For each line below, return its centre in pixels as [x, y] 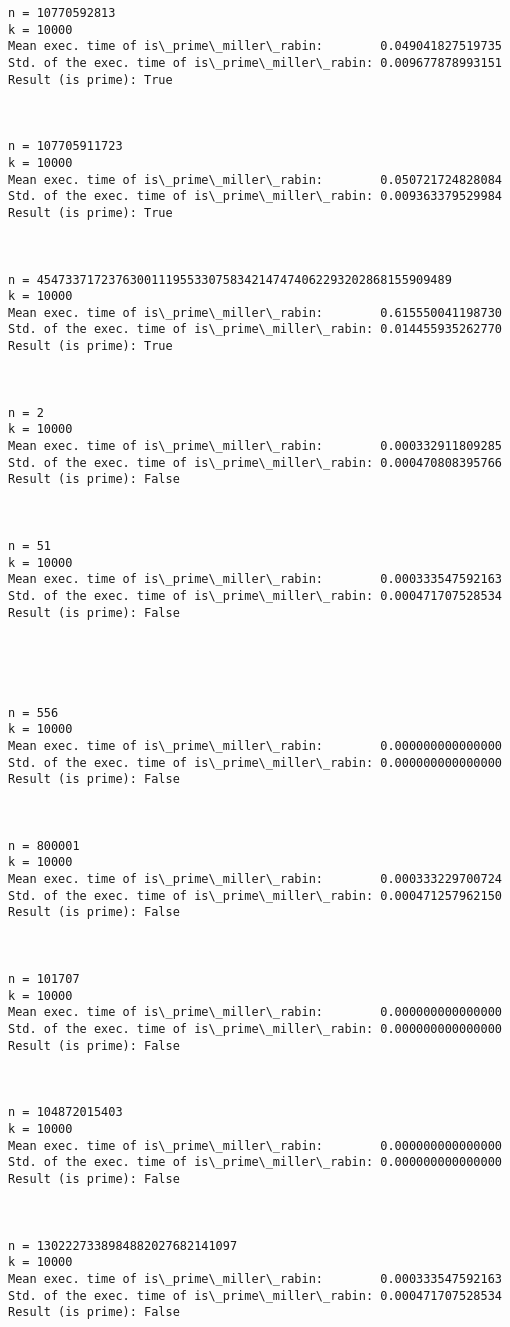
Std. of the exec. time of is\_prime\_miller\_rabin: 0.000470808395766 [255, 462]
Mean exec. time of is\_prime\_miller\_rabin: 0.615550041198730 [255, 312]
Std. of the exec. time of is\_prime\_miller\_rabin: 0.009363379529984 [255, 196]
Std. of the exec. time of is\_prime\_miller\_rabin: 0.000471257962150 [255, 895]
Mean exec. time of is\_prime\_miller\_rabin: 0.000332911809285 [255, 446]
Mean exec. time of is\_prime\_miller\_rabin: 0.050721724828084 [255, 179]
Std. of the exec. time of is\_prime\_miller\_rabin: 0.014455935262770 [255, 329]
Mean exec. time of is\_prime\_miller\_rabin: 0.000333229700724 [255, 879]
